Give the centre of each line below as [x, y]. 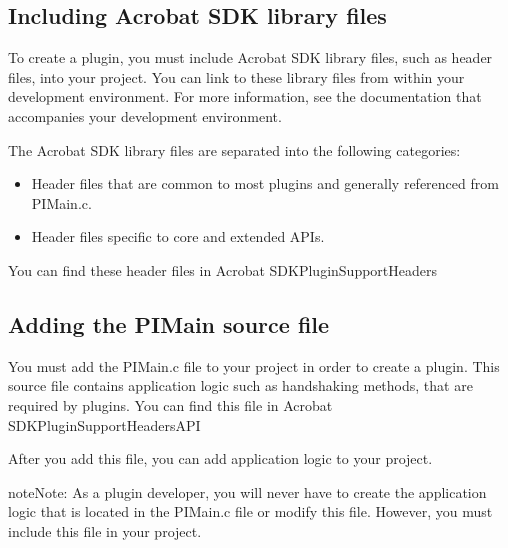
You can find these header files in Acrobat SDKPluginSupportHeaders [223, 269]
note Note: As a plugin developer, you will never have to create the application [247, 491]
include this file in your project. [105, 530]
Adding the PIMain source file [169, 323]
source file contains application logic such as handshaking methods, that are [240, 385]
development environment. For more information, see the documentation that [245, 96]
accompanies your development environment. [145, 115]
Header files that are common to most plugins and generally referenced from [265, 183]
